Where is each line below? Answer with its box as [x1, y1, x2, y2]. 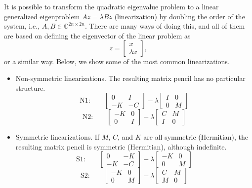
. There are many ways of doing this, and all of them [84, 21, 245, 31]
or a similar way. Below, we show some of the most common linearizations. [4, 56, 230, 67]
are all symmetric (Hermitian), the [143, 132, 249, 142]
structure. [15, 82, 45, 93]
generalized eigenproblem [4, 11, 80, 21]
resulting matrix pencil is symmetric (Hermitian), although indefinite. [15, 141, 227, 151]
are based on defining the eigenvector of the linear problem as [4, 30, 191, 40]
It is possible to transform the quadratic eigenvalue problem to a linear [4, 1, 219, 11]
